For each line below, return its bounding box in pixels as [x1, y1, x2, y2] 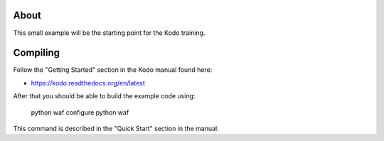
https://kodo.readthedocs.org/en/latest [31, 78, 146, 87]
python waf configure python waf [31, 108, 129, 117]
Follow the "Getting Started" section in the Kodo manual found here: [13, 66, 213, 74]
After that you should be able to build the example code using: [13, 92, 196, 100]
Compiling [13, 47, 60, 59]
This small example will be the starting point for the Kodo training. [13, 28, 206, 37]
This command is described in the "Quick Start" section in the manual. [13, 124, 220, 132]
